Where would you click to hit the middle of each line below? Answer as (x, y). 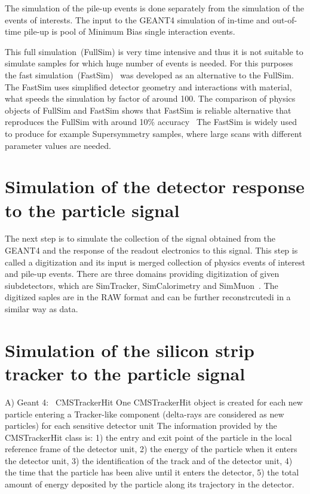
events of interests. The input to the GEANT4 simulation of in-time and (137, 19)
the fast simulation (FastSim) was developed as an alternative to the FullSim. (149, 74)
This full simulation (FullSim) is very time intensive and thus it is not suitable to (154, 51)
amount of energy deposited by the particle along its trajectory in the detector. (150, 484)
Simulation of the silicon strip (130, 350)
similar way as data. (42, 309)
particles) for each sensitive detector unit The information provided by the (141, 426)
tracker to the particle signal (125, 373)
